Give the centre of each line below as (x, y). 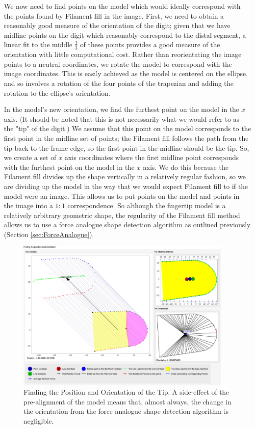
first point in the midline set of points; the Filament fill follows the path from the (126, 138)
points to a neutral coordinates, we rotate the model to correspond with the (118, 64)
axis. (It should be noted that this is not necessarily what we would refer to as (122, 119)
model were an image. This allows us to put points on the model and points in (122, 196)
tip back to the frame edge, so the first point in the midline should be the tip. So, (127, 147)
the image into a (28, 205)
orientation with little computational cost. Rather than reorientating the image (123, 54)
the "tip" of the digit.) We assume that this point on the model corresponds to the (127, 128)
